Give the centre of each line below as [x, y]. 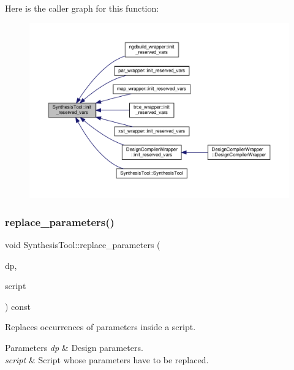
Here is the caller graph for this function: [82, 8]
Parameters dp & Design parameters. [74, 348]
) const [18, 306]
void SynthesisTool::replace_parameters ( [83, 245]
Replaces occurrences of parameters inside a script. [100, 327]
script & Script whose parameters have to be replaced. [107, 359]
